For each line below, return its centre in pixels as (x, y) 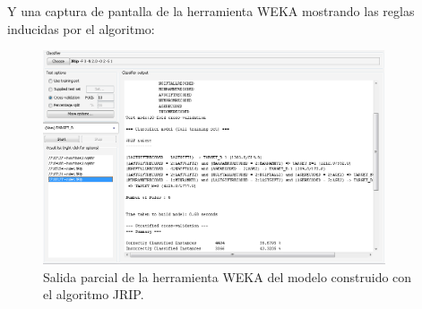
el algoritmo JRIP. (94, 294)
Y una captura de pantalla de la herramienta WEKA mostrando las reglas (211, 11)
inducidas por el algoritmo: (81, 28)
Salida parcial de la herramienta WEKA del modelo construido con (228, 276)
